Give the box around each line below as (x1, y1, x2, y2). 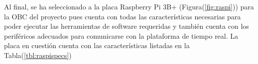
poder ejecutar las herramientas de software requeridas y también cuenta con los (4, 21, 249, 31)
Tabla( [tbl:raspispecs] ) (4, 50, 72, 60)
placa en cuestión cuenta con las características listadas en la (4, 40, 190, 51)
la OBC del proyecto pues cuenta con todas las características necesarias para (4, 11, 241, 21)
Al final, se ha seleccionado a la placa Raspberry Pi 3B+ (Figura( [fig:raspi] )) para (4, 1, 254, 11)
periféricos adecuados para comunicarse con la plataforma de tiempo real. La (4, 30, 239, 41)
